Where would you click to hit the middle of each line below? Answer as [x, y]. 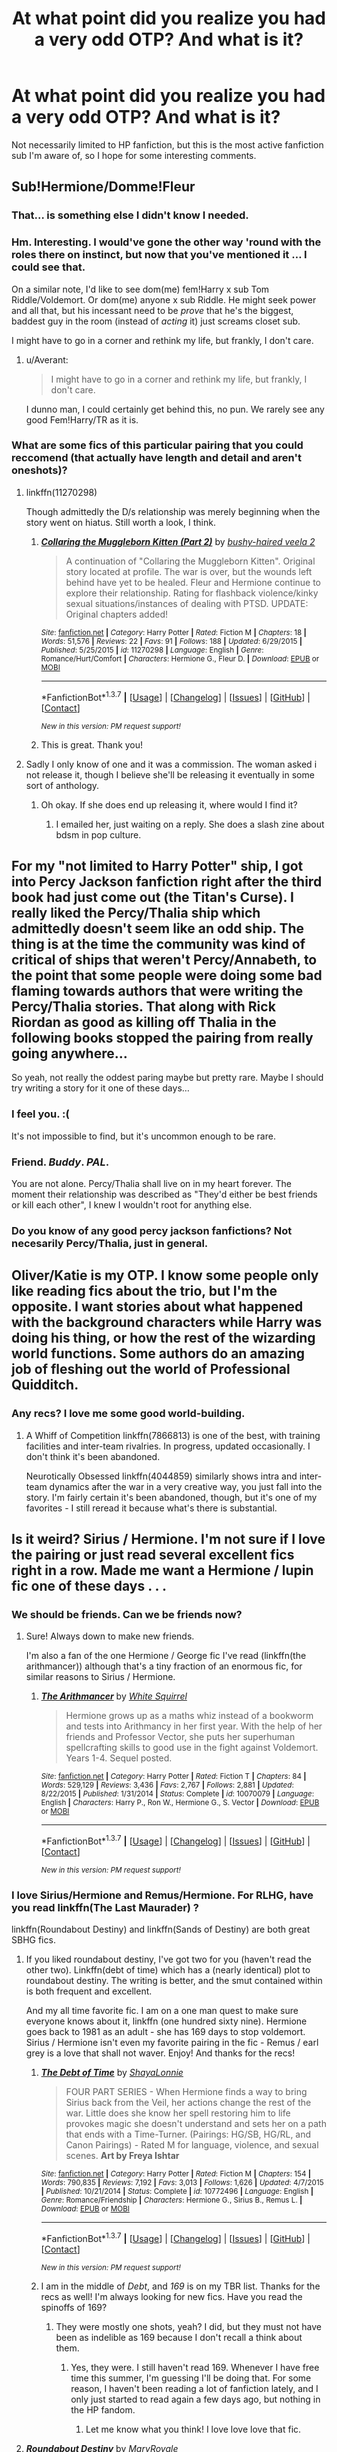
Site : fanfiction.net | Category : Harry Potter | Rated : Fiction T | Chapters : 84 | [173, 1777]
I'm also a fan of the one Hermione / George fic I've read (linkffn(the [166, 1656]
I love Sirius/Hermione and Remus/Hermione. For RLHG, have [162, 1895]
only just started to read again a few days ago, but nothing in [195, 2399]
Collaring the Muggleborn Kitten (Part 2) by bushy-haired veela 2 [178, 541]
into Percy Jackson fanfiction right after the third [167, 881]
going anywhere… [69, 1053]
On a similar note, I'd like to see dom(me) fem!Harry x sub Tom [140, 289]
